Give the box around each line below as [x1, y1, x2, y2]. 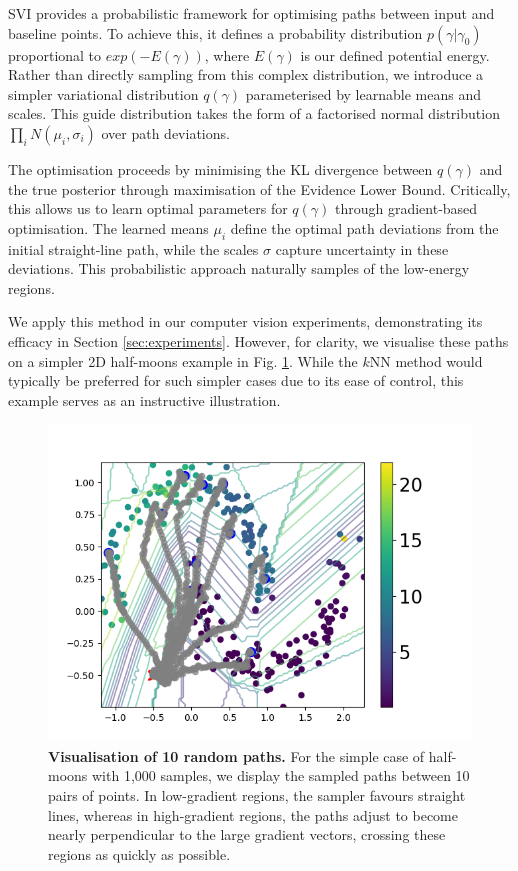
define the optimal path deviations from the [230, 217, 499, 238]
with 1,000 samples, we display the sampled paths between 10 [92, 765, 470, 786]
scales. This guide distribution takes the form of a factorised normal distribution [8, 103, 500, 124]
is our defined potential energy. [300, 44, 490, 65]
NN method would [369, 350, 483, 371]
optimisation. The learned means [8, 217, 209, 238]
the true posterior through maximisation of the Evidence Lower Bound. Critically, [8, 178, 511, 199]
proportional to [8, 44, 102, 65]
